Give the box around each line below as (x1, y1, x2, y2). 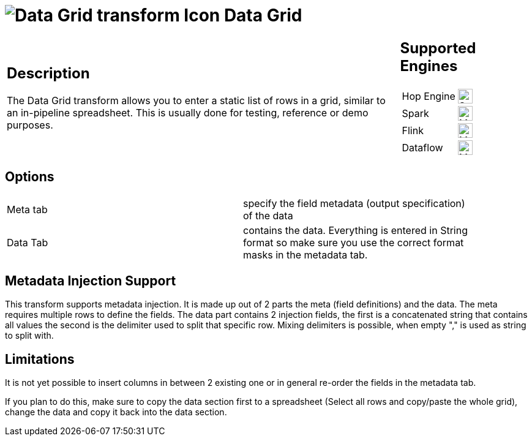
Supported (400, 39, 476, 57)
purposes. (7, 119, 53, 132)
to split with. (5, 330, 54, 341)
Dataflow (402, 141, 443, 154)
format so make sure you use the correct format (243, 236, 464, 249)
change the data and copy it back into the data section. (5, 407, 227, 418)
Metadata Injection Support (5, 273, 176, 288)
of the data (243, 209, 293, 222)
